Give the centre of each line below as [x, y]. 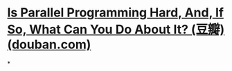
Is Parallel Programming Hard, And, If [115, 13]
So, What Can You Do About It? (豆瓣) [116, 30]
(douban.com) [49, 44]
